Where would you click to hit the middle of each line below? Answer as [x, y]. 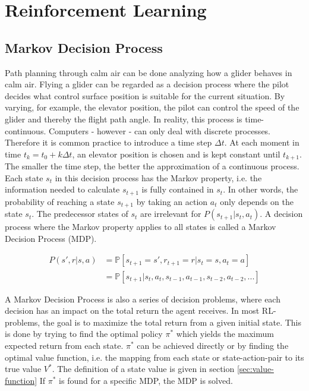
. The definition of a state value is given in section [143, 369]
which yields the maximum [225, 334]
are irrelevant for [171, 214]
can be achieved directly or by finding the [213, 345]
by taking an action [172, 201]
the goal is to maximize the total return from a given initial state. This [172, 322]
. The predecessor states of [80, 214]
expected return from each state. [64, 345]
